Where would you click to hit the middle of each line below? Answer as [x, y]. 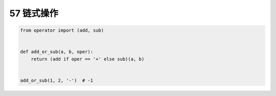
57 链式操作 [34, 13]
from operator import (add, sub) [62, 30]
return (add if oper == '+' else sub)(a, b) [88, 59]
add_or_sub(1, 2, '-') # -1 [57, 80]
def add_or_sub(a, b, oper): [57, 52]
